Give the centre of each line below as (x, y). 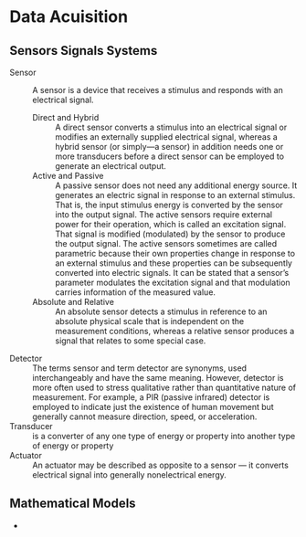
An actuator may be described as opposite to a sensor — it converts (161, 465)
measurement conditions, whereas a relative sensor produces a (175, 331)
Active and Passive (68, 176)
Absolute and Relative (73, 302)
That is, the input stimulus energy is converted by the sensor (169, 205)
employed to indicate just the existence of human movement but (153, 407)
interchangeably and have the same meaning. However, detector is (158, 378)
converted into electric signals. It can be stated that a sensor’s (172, 273)
